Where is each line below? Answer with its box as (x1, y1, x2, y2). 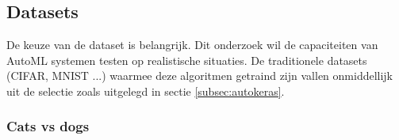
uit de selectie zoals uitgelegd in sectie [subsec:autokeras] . (6, 82, 285, 99)
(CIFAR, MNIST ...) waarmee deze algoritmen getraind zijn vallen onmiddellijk (6, 67, 393, 84)
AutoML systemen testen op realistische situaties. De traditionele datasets (6, 51, 367, 68)
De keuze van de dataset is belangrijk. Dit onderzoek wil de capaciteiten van (6, 36, 378, 52)
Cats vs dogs (6, 116, 90, 136)
